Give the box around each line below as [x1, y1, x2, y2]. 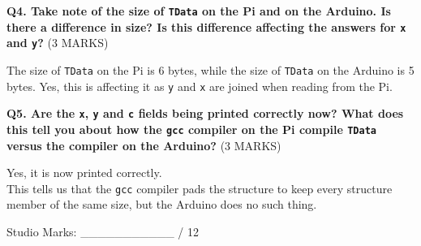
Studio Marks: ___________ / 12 [6, 223, 199, 240]
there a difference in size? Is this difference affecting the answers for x [6, 18, 406, 35]
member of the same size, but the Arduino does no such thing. [6, 196, 317, 213]
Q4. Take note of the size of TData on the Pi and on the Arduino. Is [6, 2, 391, 19]
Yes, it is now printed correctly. [6, 164, 162, 181]
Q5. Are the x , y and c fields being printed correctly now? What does [6, 105, 404, 122]
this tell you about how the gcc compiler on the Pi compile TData [6, 120, 376, 137]
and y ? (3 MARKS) [6, 34, 109, 51]
